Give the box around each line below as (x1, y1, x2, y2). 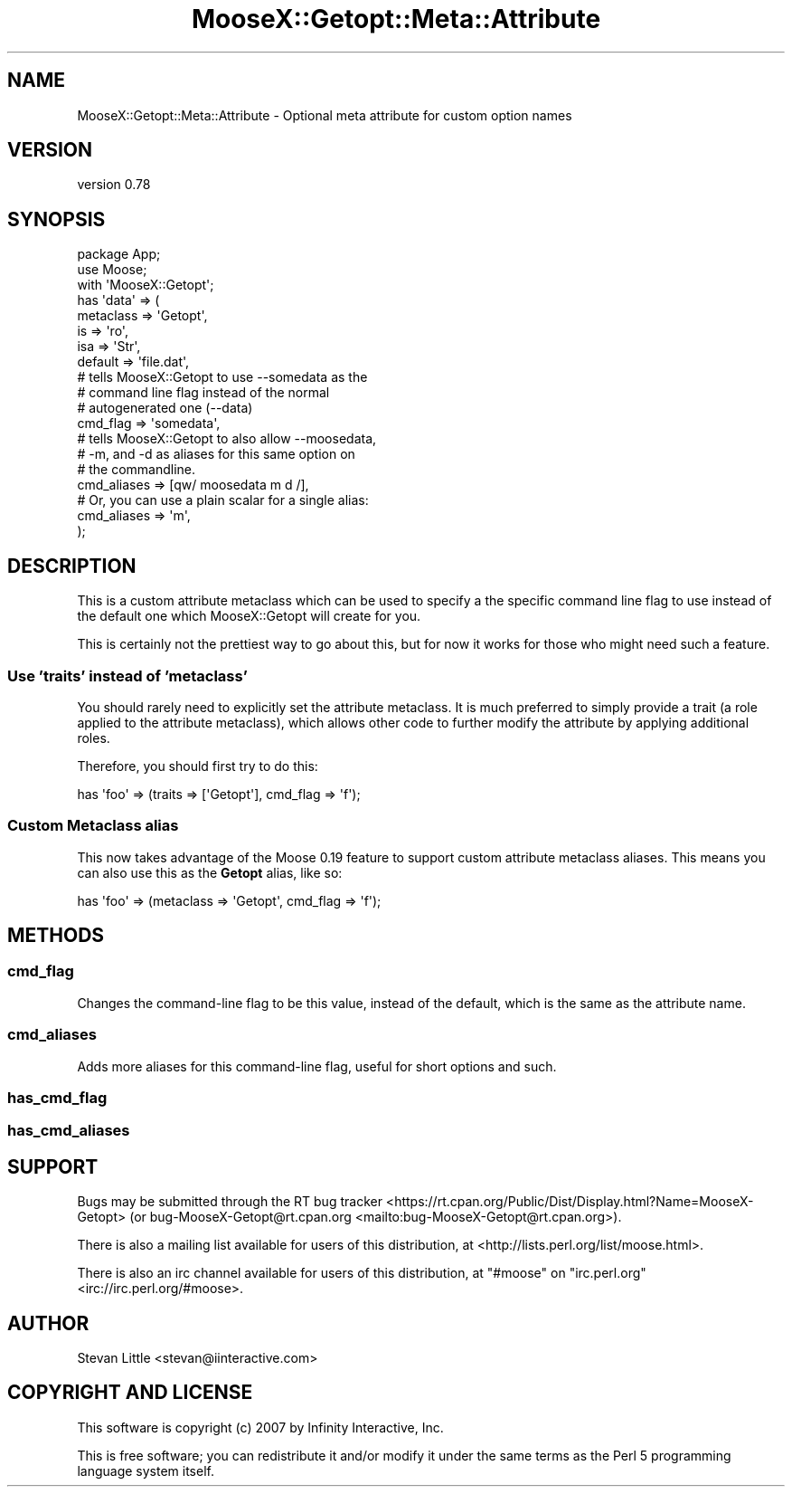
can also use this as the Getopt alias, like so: (77, 864, 343, 880)
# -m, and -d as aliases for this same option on (77, 446, 355, 462)
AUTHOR (7, 1311, 90, 1335)
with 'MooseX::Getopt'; (77, 277, 214, 293)
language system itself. (77, 1462, 214, 1479)
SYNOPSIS (7, 207, 106, 231)
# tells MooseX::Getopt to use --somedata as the (77, 369, 368, 385)
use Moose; (77, 262, 147, 278)
